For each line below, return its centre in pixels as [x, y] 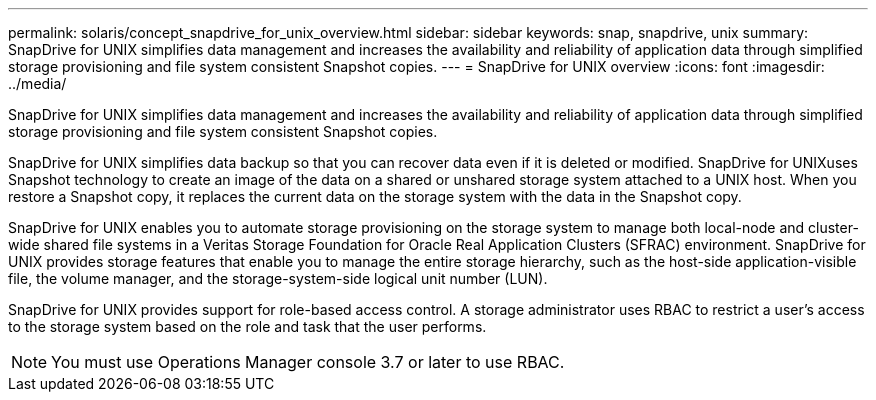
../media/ [37, 83]
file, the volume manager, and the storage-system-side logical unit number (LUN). [278, 278]
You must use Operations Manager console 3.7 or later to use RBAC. [308, 362]
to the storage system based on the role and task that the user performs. [247, 326]
